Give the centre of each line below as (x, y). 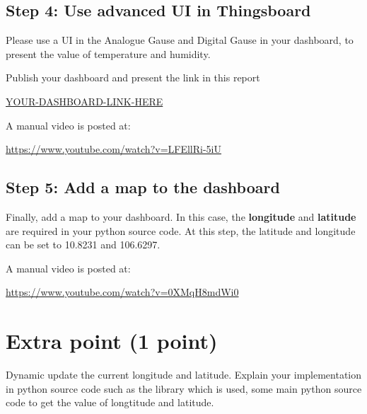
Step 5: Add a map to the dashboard (143, 187)
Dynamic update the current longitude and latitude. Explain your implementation (184, 375)
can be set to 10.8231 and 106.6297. (83, 245)
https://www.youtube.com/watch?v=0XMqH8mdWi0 (122, 292)
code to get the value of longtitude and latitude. (110, 402)
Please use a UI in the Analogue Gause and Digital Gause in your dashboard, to (180, 40)
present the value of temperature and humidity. (108, 53)
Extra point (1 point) (112, 341)
